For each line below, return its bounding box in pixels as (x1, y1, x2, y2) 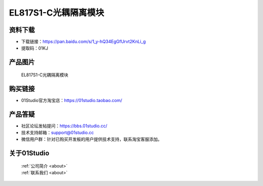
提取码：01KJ (21, 45, 48, 51)
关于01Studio (9, 149, 50, 157)
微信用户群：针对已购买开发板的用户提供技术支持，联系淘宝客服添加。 (21, 136, 162, 142)
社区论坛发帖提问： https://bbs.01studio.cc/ (21, 123, 107, 129)
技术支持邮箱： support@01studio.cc (21, 130, 94, 135)
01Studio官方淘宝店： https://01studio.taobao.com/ (21, 97, 123, 103)
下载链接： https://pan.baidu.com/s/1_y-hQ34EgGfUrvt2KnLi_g (21, 39, 146, 45)
